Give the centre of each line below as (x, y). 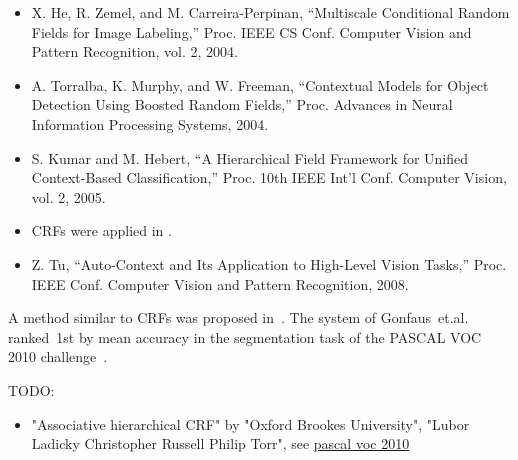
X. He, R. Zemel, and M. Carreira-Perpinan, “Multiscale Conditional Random (270, 12)
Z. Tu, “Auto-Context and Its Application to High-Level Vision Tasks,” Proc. (269, 263)
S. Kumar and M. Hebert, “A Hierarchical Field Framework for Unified (250, 157)
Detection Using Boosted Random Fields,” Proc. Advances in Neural (242, 104)
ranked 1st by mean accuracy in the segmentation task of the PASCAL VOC (245, 336)
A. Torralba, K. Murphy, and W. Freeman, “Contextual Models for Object (260, 84)
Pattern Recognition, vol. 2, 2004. (134, 51)
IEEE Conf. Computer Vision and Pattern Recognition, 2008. (220, 283)
